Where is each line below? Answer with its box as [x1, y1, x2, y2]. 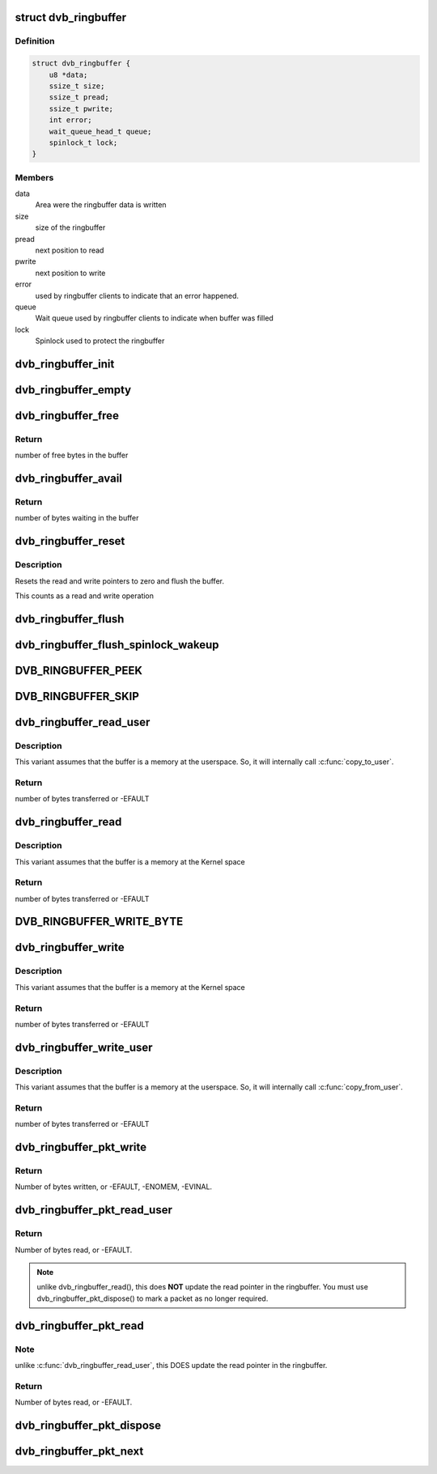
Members [15, 172, 54, 183]
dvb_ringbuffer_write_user [15, 1040, 153, 1054]
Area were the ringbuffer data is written [35, 200, 167, 210]
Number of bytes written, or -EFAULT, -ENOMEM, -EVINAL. [15, 1182, 213, 1192]
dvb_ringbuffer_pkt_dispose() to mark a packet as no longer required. [36, 1293, 269, 1303]
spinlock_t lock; [49, 138, 118, 147]
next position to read [35, 245, 104, 255]
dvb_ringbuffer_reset [15, 534, 125, 548]
